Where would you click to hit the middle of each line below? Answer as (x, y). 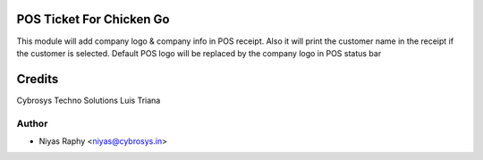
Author (32, 123)
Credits (38, 79)
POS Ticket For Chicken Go (93, 19)
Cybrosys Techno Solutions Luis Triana (89, 100)
